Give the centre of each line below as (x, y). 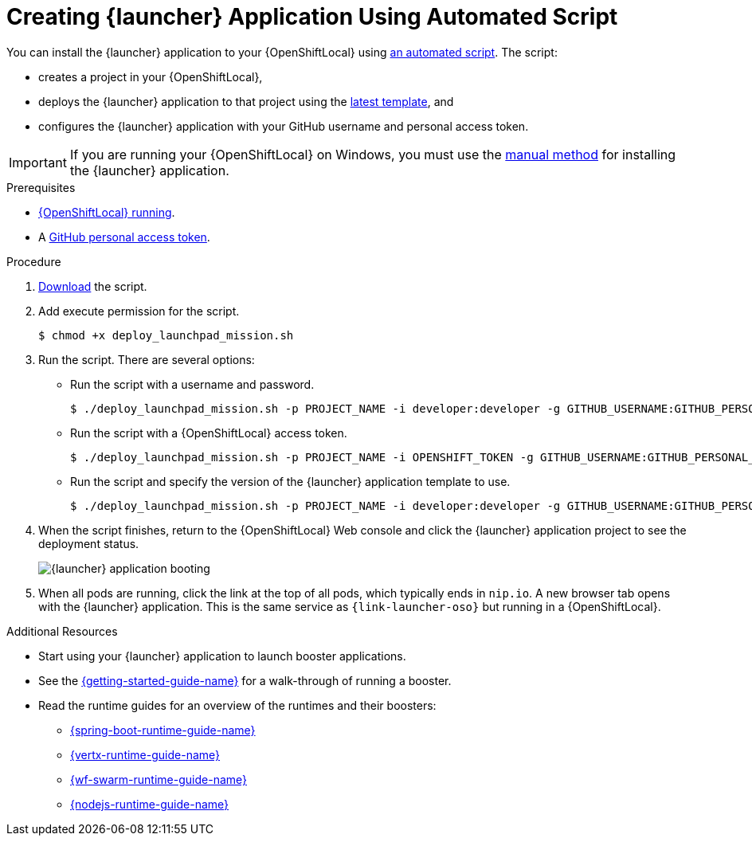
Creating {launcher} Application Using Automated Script (312, 17)
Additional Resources (62, 631)
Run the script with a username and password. (192, 384)
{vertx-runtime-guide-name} (145, 754)
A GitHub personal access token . (124, 237)
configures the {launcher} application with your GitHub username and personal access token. (284, 126)
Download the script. (93, 286)
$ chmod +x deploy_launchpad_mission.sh (166, 335)
